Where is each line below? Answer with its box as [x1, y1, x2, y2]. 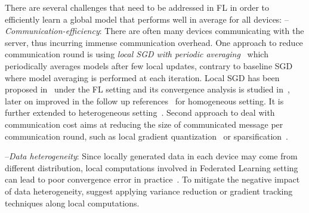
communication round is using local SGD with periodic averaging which [5, 48, 268, 60]
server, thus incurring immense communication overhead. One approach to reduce [5, 36, 303, 48]
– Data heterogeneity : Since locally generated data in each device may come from [5, 150, 298, 162]
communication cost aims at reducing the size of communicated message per [5, 118, 283, 130]
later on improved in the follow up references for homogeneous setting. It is [5, 94, 284, 107]
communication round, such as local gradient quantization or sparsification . [5, 129, 288, 142]
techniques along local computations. [5, 196, 140, 209]
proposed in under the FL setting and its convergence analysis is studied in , [5, 83, 290, 95]
